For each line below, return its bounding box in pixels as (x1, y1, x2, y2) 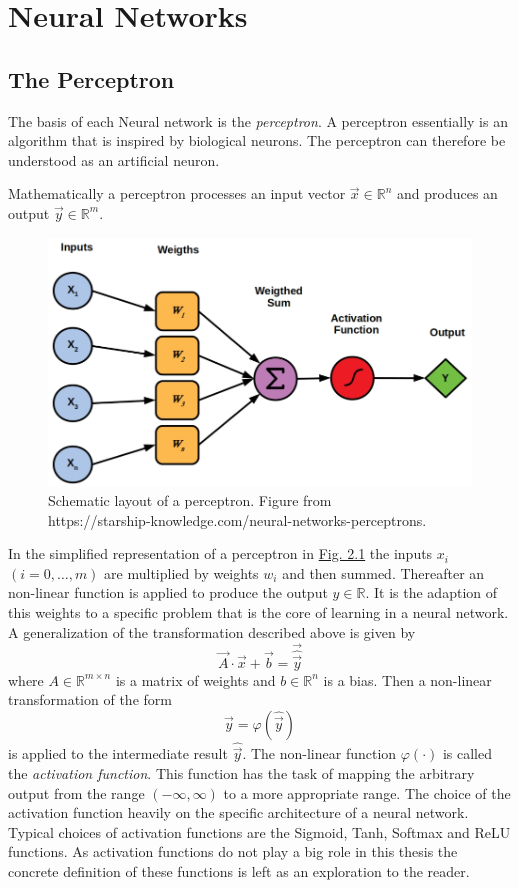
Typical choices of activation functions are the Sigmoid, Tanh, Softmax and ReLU (8, 821, 511, 842)
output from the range (8, 782, 145, 803)
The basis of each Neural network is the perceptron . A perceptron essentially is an (8, 110, 508, 131)
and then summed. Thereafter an (282, 562, 485, 583)
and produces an (396, 183, 498, 204)
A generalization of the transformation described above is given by (8, 621, 416, 642)
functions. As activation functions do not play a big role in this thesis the (8, 841, 458, 862)
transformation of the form (8, 689, 172, 710)
